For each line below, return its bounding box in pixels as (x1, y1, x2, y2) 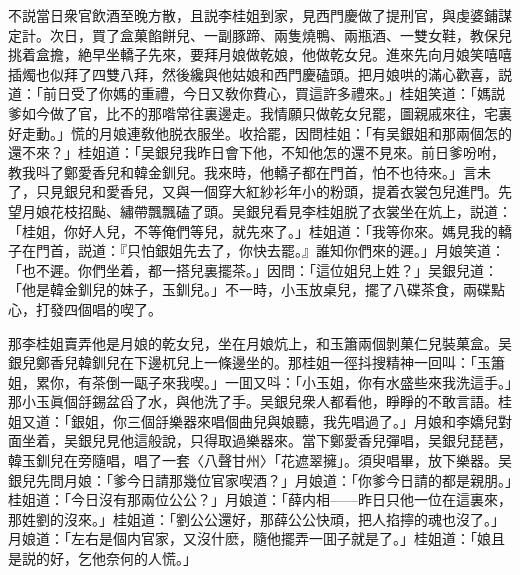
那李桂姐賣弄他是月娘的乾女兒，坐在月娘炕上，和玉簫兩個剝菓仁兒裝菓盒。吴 (8, 332, 512, 353)
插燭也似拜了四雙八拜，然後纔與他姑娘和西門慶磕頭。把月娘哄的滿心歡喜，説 (8, 63, 512, 84)
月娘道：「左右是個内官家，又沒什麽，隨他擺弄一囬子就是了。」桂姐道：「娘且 (8, 528, 505, 549)
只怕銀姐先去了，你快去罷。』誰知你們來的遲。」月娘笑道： (126, 240, 505, 261)
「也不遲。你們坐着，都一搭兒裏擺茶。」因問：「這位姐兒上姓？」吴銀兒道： (8, 259, 498, 280)
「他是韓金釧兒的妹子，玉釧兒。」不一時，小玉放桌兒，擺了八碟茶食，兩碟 (8, 279, 491, 300)
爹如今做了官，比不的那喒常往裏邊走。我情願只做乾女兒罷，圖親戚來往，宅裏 (8, 102, 512, 123)
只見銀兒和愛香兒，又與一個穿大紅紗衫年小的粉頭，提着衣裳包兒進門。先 (35, 181, 512, 202)
